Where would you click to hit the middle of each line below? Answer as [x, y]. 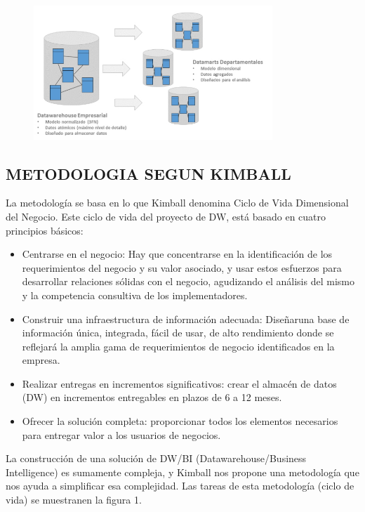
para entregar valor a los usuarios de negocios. [121, 434]
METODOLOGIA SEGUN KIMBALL [148, 173]
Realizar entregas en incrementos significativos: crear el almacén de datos [179, 383]
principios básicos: [45, 230]
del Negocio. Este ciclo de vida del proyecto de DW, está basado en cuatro [166, 216]
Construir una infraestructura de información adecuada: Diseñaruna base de [186, 319]
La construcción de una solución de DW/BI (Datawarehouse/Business [156, 458]
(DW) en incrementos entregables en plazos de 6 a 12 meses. [152, 397]
